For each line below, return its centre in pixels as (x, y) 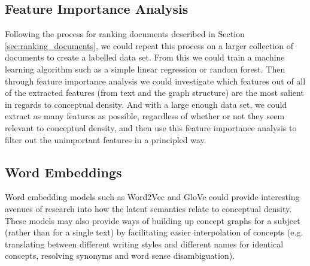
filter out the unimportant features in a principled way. (106, 139)
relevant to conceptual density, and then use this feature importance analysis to (151, 127)
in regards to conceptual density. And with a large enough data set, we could (146, 104)
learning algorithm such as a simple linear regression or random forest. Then (145, 69)
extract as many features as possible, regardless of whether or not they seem (145, 116)
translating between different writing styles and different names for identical (144, 244)
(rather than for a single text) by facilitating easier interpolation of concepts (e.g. (154, 232)
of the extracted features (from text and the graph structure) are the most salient (154, 93)
